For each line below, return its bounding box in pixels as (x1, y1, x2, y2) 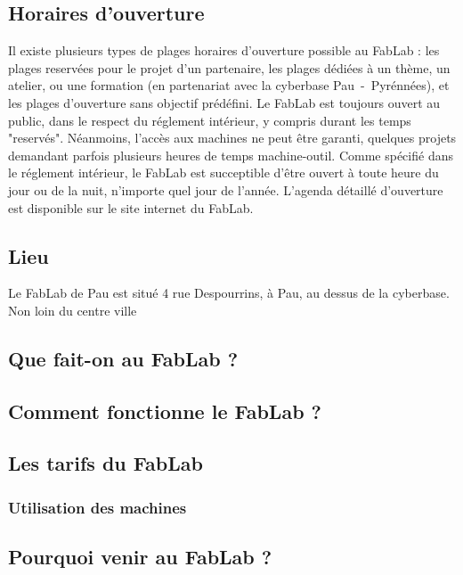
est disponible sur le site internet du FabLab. (8, 198, 254, 217)
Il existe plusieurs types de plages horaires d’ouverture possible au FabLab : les (8, 41, 440, 60)
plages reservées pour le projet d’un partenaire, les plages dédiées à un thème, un (8, 58, 451, 77)
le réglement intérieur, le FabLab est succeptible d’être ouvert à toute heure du (8, 163, 439, 182)
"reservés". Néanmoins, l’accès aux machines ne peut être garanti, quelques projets (8, 128, 457, 147)
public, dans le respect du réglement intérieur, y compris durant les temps (8, 111, 411, 129)
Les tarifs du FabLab (8, 449, 203, 477)
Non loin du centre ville (8, 300, 137, 319)
